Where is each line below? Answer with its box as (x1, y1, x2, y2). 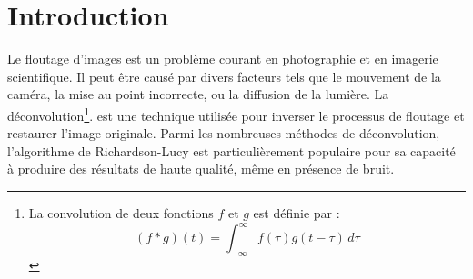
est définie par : (253, 203, 340, 222)
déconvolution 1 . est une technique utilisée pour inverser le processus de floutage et (7, 103, 465, 125)
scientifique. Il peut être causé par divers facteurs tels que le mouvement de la (7, 66, 441, 85)
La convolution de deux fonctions (28, 203, 214, 222)
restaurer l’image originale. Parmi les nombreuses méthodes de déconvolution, (7, 124, 440, 143)
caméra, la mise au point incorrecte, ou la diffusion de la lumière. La (7, 85, 389, 104)
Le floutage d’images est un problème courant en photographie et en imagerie (7, 49, 438, 68)
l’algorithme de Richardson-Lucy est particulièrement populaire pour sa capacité (7, 141, 456, 160)
